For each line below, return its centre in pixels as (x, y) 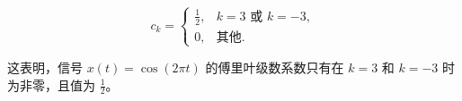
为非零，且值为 (51, 84)
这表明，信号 (45, 67)
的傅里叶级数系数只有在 (275, 67)
